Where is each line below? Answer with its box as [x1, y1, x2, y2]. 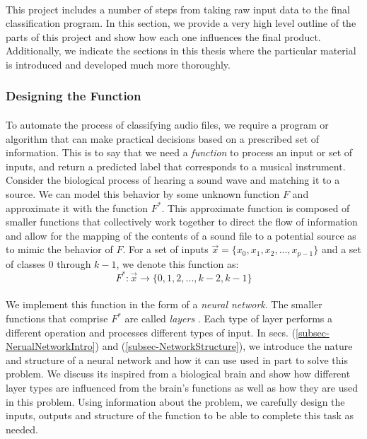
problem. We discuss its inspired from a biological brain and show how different [6, 366, 351, 381]
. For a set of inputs [122, 242, 209, 257]
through [57, 256, 91, 271]
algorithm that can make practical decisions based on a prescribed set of [6, 131, 320, 146]
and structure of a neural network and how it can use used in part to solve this [6, 352, 348, 367]
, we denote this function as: [116, 256, 239, 271]
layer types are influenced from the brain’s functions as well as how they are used [6, 380, 359, 395]
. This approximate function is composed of [161, 200, 350, 215]
